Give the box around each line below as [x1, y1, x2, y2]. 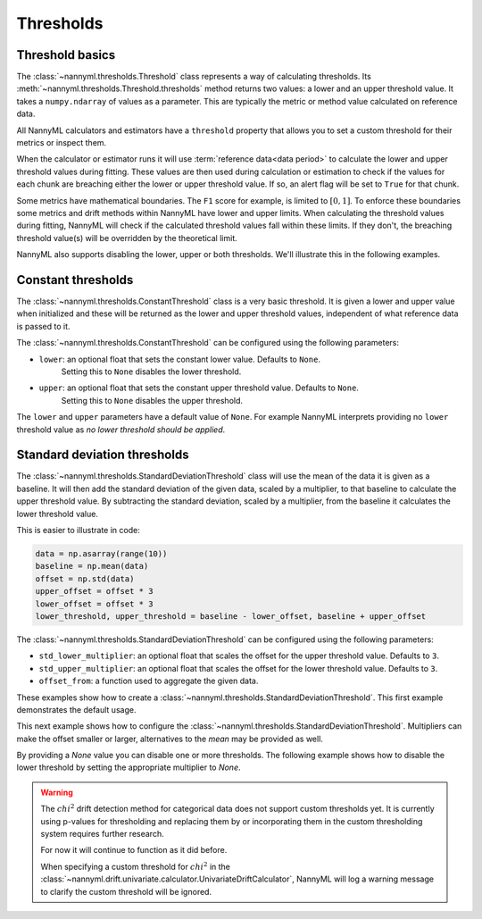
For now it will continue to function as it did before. [40, 845, 228, 856]
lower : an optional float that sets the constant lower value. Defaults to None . [38, 354, 321, 364]
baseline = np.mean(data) [35, 561, 149, 572]
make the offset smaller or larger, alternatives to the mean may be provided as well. [16, 733, 323, 744]
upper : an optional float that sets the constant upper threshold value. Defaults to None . [38, 382, 359, 393]
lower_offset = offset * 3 [35, 598, 154, 609]
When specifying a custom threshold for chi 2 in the [40, 860, 231, 872]
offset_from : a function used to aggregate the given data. [38, 675, 259, 687]
